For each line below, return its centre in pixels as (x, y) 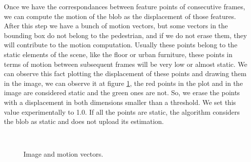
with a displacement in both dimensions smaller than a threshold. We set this (120, 102)
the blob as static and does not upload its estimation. (84, 121)
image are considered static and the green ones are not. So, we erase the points (122, 92)
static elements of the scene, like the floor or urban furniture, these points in (118, 54)
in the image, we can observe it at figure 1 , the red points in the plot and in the (124, 83)
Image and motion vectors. (63, 154)
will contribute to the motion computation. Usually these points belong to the (121, 45)
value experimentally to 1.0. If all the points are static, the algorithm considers (122, 111)
